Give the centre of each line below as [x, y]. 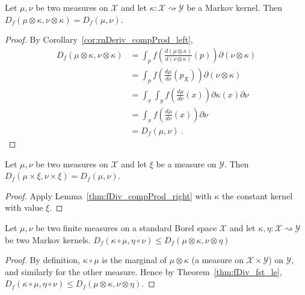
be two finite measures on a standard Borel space [126, 227]
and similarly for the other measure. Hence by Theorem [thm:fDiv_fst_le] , [143, 271]
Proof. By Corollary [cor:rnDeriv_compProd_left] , [99, 39]
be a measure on [186, 163]
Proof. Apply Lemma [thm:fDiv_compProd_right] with [108, 195]
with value [24, 207]
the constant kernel [257, 195]
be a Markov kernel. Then [235, 7]
